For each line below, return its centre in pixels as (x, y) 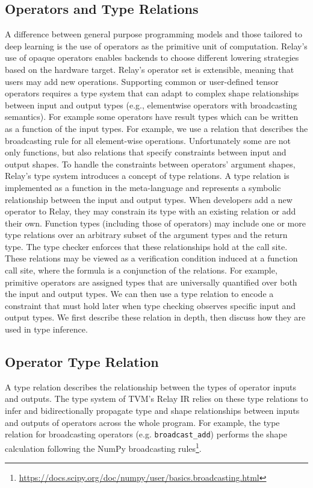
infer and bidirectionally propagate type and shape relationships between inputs (152, 411)
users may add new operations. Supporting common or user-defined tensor (142, 81)
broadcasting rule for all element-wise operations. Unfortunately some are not (148, 140)
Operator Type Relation (82, 362)
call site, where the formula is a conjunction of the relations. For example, (141, 270)
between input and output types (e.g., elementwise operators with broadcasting (151, 105)
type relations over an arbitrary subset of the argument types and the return (146, 235)
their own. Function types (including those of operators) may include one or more (155, 223)
